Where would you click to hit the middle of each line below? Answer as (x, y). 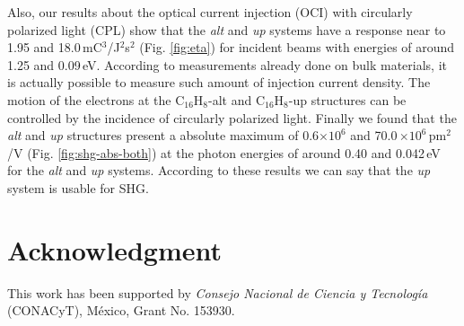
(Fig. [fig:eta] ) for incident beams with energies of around (297, 47)
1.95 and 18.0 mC (55, 47)
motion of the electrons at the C (96, 99)
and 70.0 (374, 135)
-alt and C (237, 99)
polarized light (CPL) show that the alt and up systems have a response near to (227, 29)
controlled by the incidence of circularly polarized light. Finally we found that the (232, 117)
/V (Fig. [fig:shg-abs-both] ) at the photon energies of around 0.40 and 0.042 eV (224, 152)
